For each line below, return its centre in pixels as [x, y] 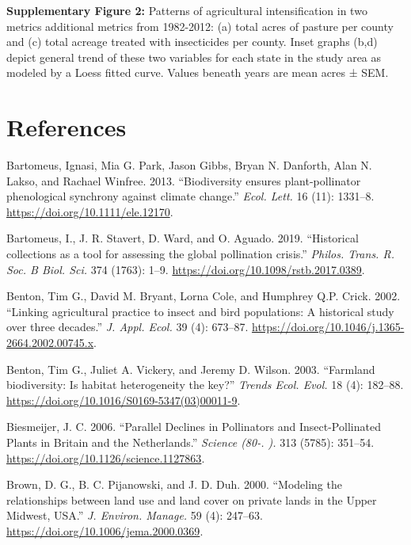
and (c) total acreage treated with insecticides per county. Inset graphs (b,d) [192, 42]
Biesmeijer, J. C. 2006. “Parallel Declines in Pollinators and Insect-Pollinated [194, 427]
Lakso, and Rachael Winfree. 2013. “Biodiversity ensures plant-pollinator [184, 180]
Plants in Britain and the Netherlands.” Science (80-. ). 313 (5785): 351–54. [190, 442]
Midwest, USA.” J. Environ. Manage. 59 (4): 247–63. [135, 515]
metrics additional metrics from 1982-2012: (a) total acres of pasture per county [200, 26]
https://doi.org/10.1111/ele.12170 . [90, 211]
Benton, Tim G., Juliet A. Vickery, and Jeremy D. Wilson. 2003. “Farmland [191, 369]
